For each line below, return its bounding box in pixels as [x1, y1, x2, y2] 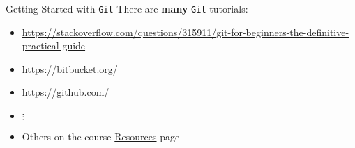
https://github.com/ [22, 85, 109, 99]
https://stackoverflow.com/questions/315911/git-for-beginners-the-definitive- [22, 24, 349, 39]
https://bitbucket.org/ [22, 61, 118, 76]
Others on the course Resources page [22, 129, 180, 144]
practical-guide [22, 38, 86, 53]
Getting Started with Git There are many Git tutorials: [6, 1, 248, 15]
